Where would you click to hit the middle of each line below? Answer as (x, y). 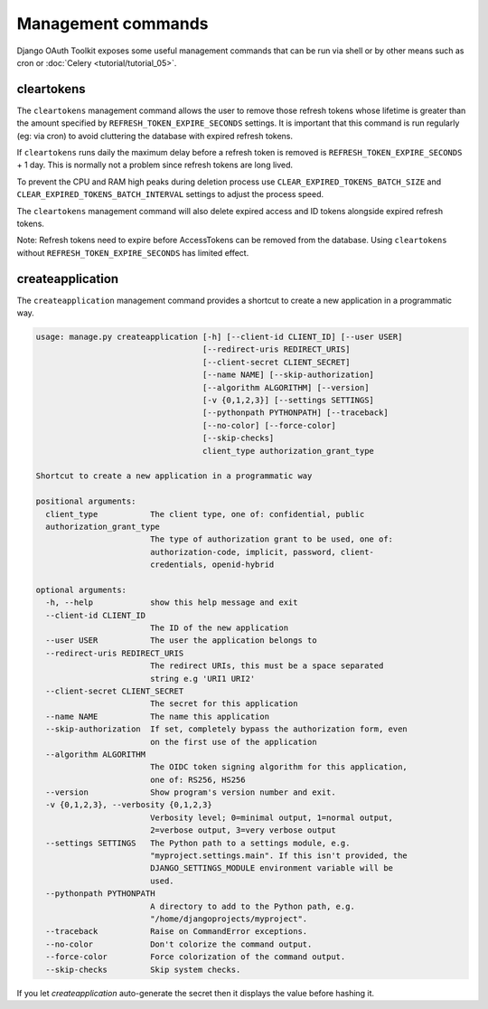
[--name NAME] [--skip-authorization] (288, 375)
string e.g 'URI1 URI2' (202, 679)
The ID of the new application (219, 628)
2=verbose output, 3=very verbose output (243, 830)
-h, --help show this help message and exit (172, 603)
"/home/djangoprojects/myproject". (229, 919)
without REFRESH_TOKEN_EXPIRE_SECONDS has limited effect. (133, 252)
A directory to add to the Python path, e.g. (253, 906)
